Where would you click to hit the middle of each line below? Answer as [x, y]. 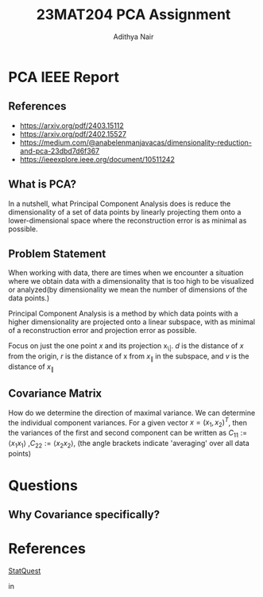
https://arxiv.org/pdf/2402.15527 [73, 134]
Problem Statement [57, 253]
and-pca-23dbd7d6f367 [60, 151]
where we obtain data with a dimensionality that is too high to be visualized [131, 281]
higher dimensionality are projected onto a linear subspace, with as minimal [132, 322]
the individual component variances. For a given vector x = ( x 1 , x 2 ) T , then [128, 423]
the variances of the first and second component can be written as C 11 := [128, 433]
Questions [43, 485]
